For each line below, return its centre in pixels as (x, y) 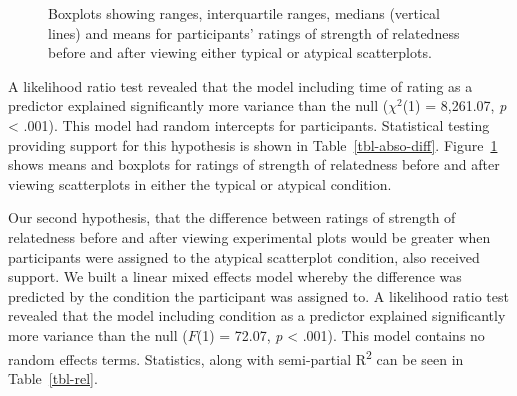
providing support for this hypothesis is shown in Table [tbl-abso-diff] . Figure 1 (253, 144)
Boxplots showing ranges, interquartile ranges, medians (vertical (244, 13)
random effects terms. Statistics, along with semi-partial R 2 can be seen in (236, 357)
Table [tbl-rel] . (53, 377)
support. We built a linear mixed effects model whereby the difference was (235, 276)
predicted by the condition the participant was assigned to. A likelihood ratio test (258, 295)
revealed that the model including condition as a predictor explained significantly (257, 315)
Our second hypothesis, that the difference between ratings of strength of (232, 217)
